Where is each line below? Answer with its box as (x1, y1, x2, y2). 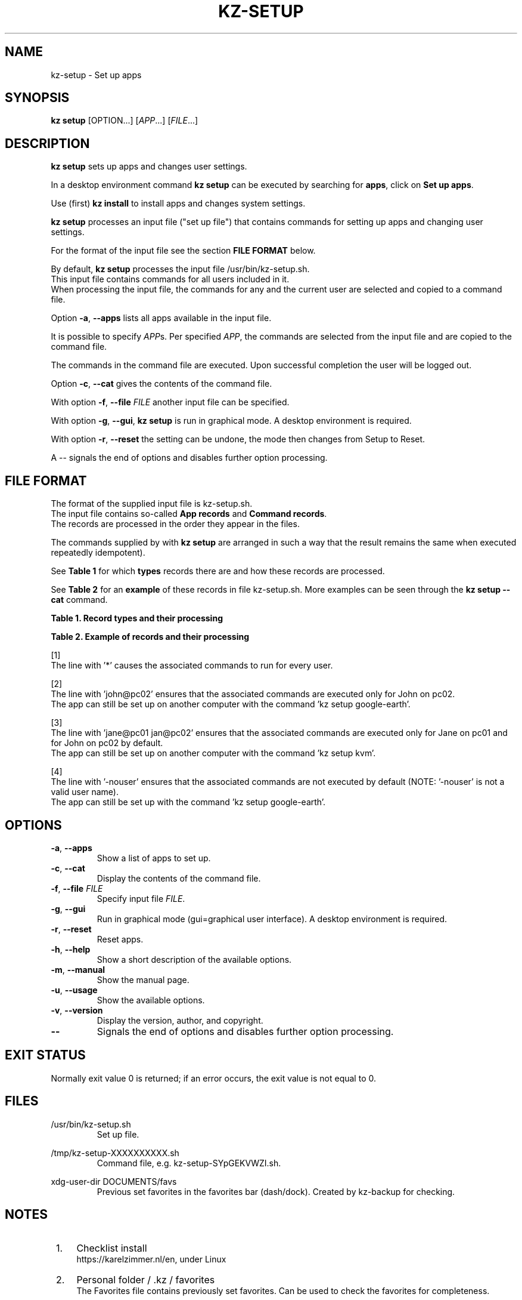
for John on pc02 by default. (51, 738, 163, 748)
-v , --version (51, 1005, 103, 1015)
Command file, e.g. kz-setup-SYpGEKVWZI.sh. (97, 1157, 281, 1168)
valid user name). (51, 787, 119, 797)
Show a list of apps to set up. (97, 852, 211, 863)
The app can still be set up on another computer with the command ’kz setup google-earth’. (51, 699, 411, 710)
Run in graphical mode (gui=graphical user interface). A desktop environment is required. (97, 913, 448, 924)
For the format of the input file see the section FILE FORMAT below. (51, 245, 316, 256)
